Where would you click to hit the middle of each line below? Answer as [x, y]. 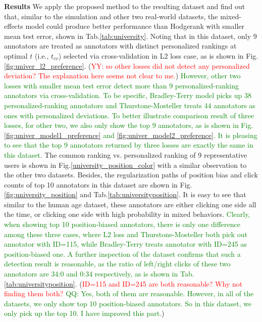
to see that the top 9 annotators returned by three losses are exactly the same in [129, 145]
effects [14, 26]
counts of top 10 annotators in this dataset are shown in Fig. [98, 184]
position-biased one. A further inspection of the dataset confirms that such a [122, 254]
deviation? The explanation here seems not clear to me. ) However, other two [122, 76]
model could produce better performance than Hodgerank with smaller [135, 26]
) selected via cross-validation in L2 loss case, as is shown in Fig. [158, 55]
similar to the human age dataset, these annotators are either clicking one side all [130, 204]
